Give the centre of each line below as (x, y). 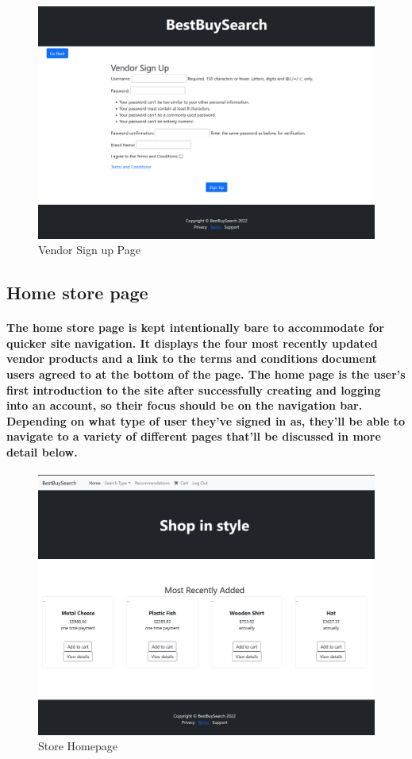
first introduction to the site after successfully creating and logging (194, 389)
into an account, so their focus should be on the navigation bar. (185, 405)
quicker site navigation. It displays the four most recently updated (192, 343)
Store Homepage (78, 746)
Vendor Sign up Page (89, 250)
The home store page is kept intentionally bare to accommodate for (195, 327)
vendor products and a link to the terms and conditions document (192, 358)
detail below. (42, 452)
